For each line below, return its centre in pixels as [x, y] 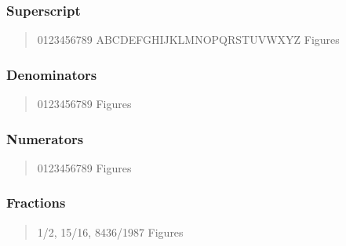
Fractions [36, 203]
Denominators [52, 74]
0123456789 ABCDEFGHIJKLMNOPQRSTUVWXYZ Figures [188, 40]
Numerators [45, 138]
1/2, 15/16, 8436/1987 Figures [110, 232]
